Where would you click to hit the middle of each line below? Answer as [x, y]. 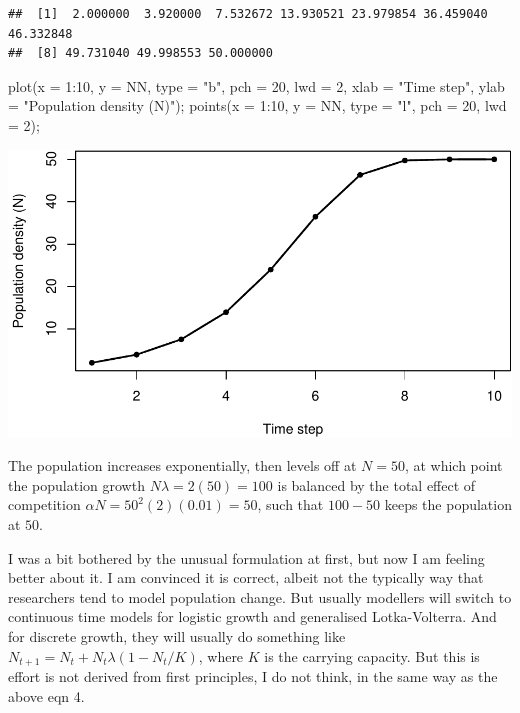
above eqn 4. [46, 695]
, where [221, 655]
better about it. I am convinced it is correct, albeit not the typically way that [246, 577]
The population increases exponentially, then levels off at [182, 465]
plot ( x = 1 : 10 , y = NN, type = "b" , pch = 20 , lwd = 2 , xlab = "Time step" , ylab [256, 85]
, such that [290, 504]
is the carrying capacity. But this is [372, 655]
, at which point [453, 465]
